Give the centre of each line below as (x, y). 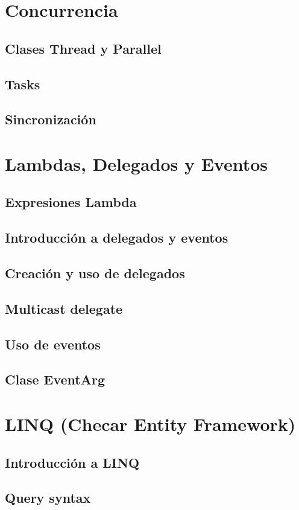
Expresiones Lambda (71, 202)
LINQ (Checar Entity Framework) (150, 423)
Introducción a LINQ (72, 462)
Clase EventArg (55, 379)
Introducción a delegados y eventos (117, 237)
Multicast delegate (64, 308)
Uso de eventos (53, 344)
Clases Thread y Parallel (83, 48)
